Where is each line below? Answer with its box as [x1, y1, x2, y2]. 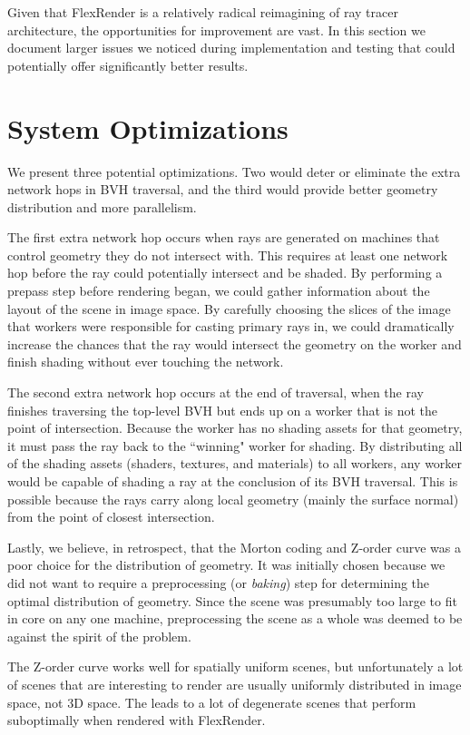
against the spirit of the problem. [7, 626, 191, 645]
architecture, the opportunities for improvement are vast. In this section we [7, 20, 426, 39]
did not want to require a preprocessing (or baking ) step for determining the [7, 573, 430, 592]
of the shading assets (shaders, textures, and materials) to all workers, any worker [7, 454, 463, 473]
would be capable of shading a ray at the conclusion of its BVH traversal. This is [7, 472, 458, 490]
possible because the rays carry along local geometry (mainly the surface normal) [7, 489, 459, 508]
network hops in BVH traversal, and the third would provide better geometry [7, 180, 438, 199]
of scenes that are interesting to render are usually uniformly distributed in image [7, 674, 462, 693]
